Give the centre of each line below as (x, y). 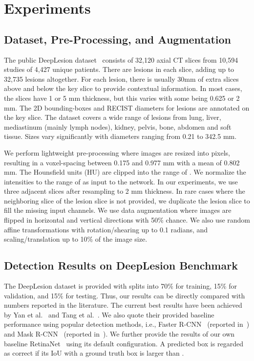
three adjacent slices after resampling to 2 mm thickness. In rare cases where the (125, 191)
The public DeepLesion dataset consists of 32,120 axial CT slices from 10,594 (121, 59)
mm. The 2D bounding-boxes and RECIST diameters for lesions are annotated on (127, 107)
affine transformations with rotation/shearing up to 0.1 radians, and (106, 229)
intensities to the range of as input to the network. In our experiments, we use (121, 181)
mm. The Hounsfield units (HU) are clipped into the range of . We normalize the (125, 172)
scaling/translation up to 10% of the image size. (76, 239)
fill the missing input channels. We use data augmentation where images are (118, 210)
